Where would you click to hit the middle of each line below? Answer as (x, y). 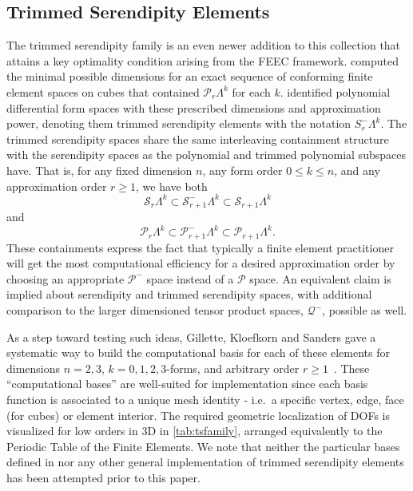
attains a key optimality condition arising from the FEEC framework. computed (203, 60)
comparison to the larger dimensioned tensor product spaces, (155, 310)
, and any (357, 170)
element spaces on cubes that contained (103, 91)
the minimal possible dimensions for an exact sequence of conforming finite (190, 76)
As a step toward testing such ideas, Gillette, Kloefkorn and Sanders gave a (191, 337)
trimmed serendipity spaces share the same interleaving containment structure (198, 139)
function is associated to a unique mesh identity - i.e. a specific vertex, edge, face (205, 399)
